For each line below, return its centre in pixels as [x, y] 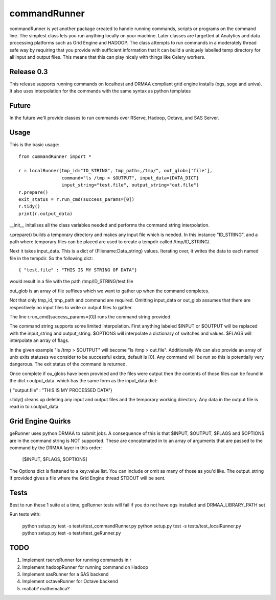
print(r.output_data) [45, 214]
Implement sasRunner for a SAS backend [65, 574]
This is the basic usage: [34, 145]
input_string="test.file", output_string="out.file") [130, 185]
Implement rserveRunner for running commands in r [77, 560]
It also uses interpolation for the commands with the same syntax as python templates [100, 91]
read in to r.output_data [34, 407]
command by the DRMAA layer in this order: [56, 448]
